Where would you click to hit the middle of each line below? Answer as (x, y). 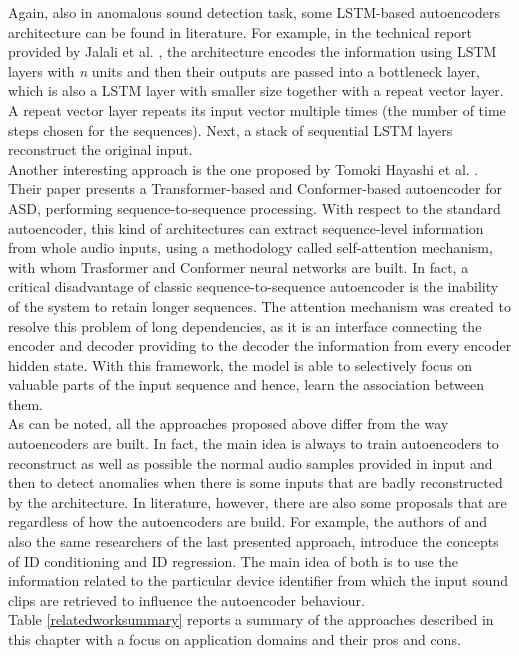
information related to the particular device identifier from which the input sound (258, 580)
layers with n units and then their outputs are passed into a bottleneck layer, (244, 70)
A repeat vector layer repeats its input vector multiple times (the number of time (257, 109)
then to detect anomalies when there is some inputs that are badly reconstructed (255, 482)
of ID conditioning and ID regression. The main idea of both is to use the (233, 560)
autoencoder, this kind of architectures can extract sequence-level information (246, 227)
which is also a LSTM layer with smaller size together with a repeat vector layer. (256, 90)
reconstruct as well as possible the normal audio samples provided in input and (250, 462)
